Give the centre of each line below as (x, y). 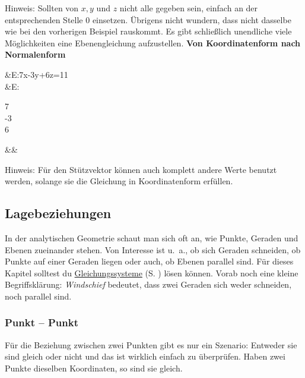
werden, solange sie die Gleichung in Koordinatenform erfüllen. (119, 181)
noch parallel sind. (38, 296)
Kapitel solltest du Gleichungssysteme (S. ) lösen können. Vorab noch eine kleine (152, 273)
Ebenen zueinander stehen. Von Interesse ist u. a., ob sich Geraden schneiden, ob (153, 249)
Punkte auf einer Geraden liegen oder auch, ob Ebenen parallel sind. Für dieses (149, 261)
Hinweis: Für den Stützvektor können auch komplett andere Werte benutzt (141, 169)
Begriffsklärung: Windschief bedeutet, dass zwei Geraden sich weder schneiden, (148, 284)
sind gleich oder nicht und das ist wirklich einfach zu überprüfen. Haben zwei (145, 356)
